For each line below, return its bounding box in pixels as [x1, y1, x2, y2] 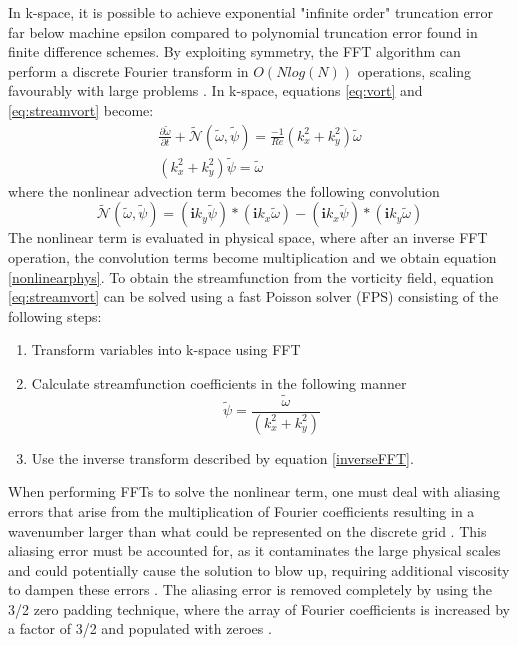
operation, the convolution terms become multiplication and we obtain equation [8, 247, 497, 268]
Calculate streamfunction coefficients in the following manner [31, 373, 407, 393]
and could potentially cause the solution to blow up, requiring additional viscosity [8, 559, 510, 580]
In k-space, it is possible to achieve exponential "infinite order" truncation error [8, 2, 494, 22]
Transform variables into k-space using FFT [31, 339, 301, 360]
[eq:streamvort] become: [8, 99, 154, 120]
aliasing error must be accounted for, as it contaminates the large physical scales [8, 540, 501, 561]
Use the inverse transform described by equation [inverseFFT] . [31, 447, 414, 468]
